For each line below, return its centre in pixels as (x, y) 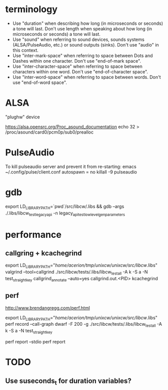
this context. (25, 50)
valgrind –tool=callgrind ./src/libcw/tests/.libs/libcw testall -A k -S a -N (76, 273)
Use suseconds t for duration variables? (68, 381)
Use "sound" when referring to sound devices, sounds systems (78, 39)
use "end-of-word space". (40, 82)
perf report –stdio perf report (35, 341)
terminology (32, 9)
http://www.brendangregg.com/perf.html (48, 308)
